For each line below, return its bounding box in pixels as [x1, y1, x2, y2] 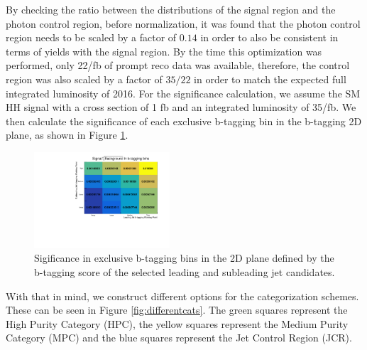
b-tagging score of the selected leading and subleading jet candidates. [34, 264, 335, 279]
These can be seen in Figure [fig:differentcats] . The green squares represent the [6, 302, 348, 317]
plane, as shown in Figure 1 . [6, 127, 128, 142]
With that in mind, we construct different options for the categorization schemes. [6, 288, 359, 303]
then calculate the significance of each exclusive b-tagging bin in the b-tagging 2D [6, 113, 362, 128]
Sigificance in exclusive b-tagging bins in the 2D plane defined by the [34, 250, 334, 265]
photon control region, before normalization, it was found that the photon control [6, 16, 361, 31]
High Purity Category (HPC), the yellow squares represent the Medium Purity [6, 316, 349, 331]
